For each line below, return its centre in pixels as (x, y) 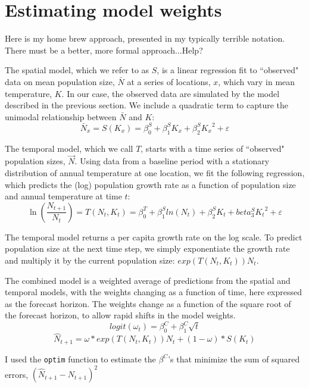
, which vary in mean (257, 81)
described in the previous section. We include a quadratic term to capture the (147, 105)
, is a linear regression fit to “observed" (228, 70)
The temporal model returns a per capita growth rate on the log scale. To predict (154, 237)
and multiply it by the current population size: (90, 260)
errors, (17, 374)
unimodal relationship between (61, 116)
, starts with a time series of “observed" (213, 148)
